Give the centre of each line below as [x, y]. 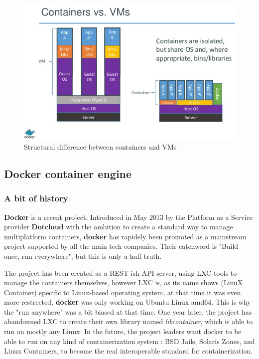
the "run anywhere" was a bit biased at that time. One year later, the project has [128, 311]
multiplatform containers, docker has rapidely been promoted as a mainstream [125, 236]
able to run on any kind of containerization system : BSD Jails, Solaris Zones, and [129, 341]
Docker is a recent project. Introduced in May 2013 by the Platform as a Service [129, 217]
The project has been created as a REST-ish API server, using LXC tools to [121, 272]
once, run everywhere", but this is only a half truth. [83, 256]
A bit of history [36, 198]
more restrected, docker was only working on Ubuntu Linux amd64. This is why [128, 302]
